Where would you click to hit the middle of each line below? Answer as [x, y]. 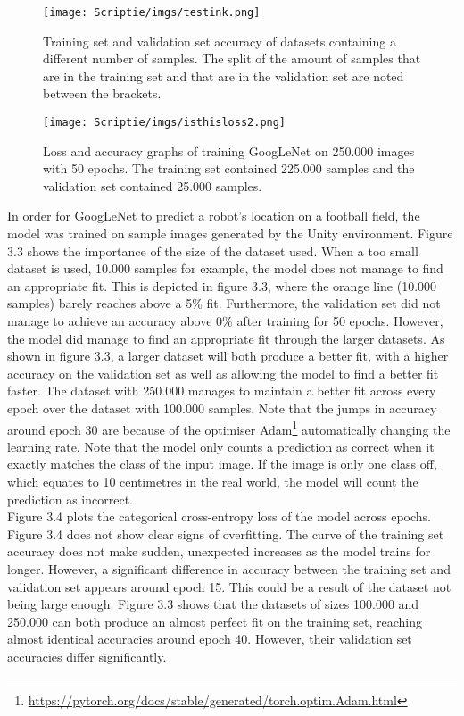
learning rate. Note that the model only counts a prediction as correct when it [221, 446]
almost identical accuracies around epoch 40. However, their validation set [210, 639]
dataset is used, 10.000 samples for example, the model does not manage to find [225, 268]
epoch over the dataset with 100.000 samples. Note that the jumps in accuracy [222, 408]
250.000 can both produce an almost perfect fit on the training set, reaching [215, 621]
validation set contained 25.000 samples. [153, 185]
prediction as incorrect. [70, 499]
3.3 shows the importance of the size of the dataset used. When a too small [213, 250]
